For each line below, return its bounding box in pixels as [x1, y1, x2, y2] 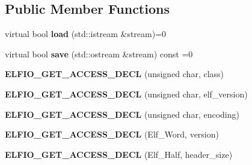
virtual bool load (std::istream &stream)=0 [5, 27, 167, 40]
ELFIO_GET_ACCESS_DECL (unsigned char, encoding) [5, 108, 239, 120]
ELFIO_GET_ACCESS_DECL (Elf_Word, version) [5, 128, 219, 140]
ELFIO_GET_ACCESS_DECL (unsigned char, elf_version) [5, 87, 248, 100]
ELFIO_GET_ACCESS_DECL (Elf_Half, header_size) [5, 148, 233, 160]
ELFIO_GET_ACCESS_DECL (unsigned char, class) [5, 68, 224, 80]
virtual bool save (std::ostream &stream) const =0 [5, 47, 193, 60]
